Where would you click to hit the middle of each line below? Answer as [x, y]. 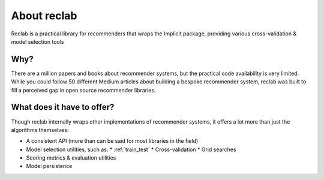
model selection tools [37, 41]
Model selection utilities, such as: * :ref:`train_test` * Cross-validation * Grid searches [131, 149]
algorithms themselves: [40, 130]
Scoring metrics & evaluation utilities [71, 158]
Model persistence [49, 166]
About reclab [44, 16]
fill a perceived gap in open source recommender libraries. [83, 90]
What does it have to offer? [63, 107]
